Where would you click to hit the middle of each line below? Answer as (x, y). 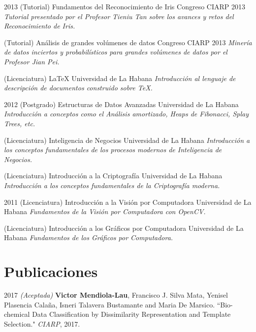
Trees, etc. (20, 123)
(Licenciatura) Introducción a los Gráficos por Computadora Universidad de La (124, 228)
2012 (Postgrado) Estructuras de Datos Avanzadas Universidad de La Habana (121, 104)
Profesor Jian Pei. (32, 61)
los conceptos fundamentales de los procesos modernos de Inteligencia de (113, 150)
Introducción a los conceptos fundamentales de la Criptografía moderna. (112, 185)
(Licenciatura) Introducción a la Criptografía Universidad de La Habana (113, 176)
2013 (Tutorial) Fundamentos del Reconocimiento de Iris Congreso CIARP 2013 (125, 6)
